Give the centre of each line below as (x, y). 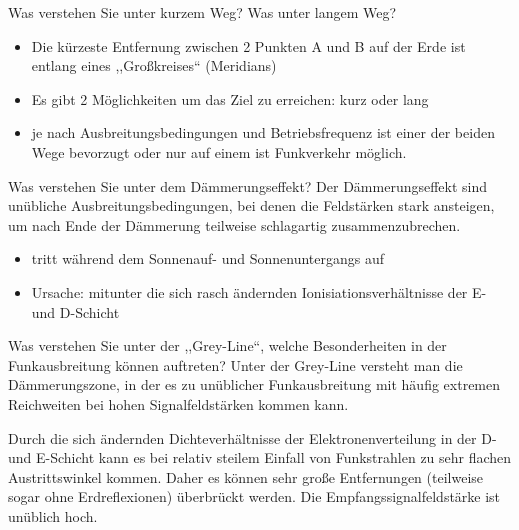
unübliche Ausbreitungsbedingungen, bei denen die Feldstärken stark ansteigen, (251, 205)
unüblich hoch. (53, 515)
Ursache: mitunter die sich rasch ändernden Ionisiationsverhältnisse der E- (259, 291)
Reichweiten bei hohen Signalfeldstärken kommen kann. (178, 403)
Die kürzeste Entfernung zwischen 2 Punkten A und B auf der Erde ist (248, 45)
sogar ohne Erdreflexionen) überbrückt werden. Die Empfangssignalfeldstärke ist (254, 496)
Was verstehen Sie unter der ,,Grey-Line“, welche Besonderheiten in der (227, 345)
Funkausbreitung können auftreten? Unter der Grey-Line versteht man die (235, 364)
